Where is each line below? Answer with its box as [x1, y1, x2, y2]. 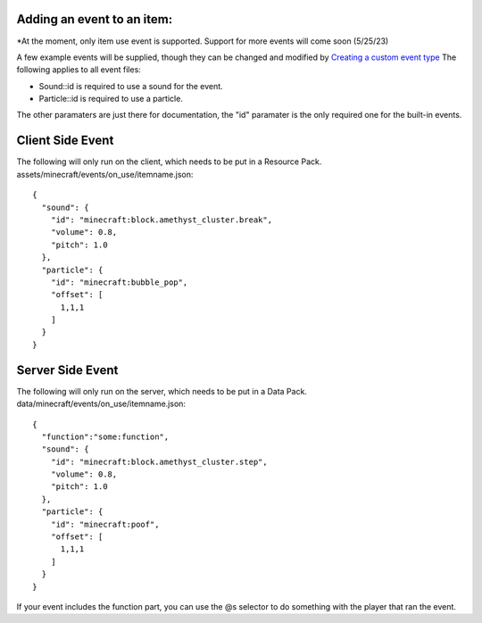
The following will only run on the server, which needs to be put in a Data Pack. [16, 386, 308, 396]
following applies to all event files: [16, 64, 142, 75]
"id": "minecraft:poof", [50, 519, 160, 529]
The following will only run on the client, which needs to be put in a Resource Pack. [16, 156, 322, 167]
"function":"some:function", [41, 431, 170, 442]
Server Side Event [16, 362, 119, 378]
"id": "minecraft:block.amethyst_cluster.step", [50, 456, 268, 467]
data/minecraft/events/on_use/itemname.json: [16, 398, 187, 410]
